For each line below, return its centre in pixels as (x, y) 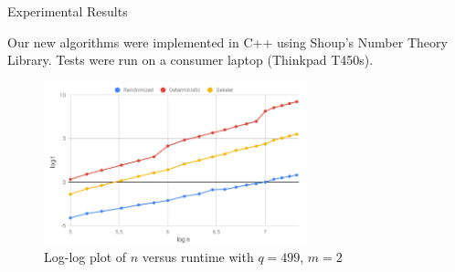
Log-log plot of (85, 257)
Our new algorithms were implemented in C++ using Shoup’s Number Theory (227, 42)
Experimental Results (68, 11)
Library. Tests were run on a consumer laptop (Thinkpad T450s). (190, 60)
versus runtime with (198, 257)
